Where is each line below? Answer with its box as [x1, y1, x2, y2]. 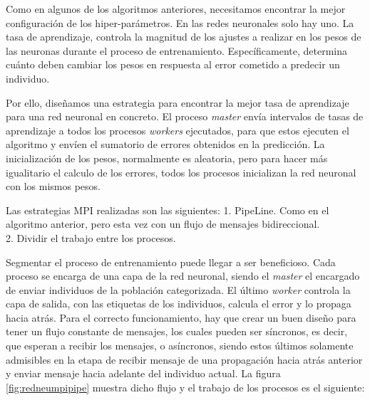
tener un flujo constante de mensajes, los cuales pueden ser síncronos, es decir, [6, 324, 348, 339]
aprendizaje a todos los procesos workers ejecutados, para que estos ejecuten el [6, 122, 349, 137]
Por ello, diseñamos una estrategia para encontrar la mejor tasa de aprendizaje [6, 95, 349, 110]
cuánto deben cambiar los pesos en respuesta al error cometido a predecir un [6, 57, 340, 72]
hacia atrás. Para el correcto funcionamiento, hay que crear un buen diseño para [6, 310, 356, 325]
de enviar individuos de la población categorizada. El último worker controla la [6, 282, 351, 297]
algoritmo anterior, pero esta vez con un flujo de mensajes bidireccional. [6, 216, 320, 231]
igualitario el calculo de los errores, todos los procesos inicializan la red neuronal [6, 164, 356, 179]
